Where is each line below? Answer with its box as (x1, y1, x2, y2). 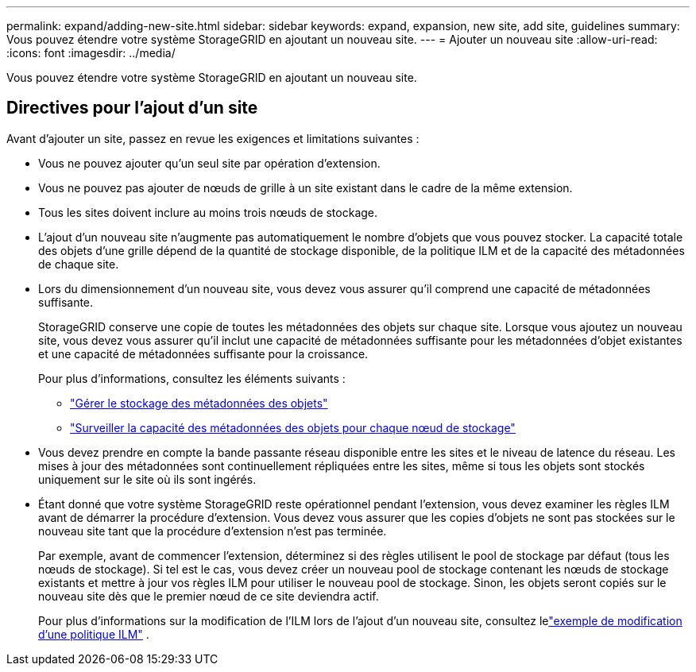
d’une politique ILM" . (38, 627, 149, 641)
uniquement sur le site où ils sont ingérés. (38, 472, 257, 486)
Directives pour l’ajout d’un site (6, 98, 258, 118)
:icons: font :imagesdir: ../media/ (6, 46, 176, 60)
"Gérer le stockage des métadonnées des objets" (70, 396, 328, 410)
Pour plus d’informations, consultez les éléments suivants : (38, 371, 346, 385)
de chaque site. (38, 257, 119, 271)
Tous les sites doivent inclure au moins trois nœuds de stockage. (38, 205, 378, 219)
